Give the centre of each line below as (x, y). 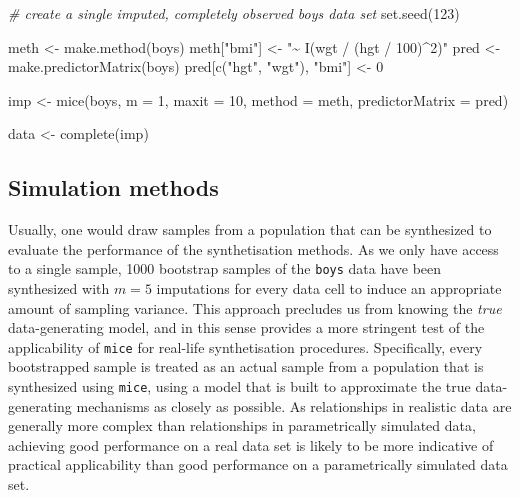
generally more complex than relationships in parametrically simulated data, (242, 425)
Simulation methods (113, 187)
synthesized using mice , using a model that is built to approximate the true (239, 386)
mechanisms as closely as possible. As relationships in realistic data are (294, 405)
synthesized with (59, 288)
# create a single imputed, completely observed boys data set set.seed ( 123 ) (234, 13)
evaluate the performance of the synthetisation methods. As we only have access (253, 248)
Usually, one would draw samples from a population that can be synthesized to (250, 229)
